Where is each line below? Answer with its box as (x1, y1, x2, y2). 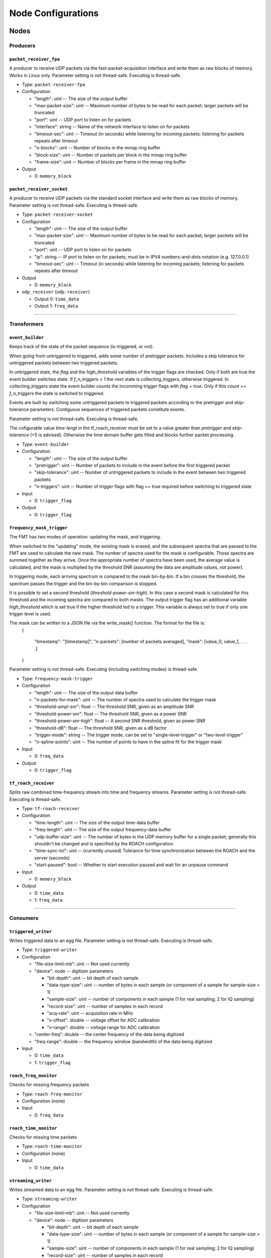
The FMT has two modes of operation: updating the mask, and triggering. (9, 534, 162, 540)
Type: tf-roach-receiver (22, 806, 80, 812)
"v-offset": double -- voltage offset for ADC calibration (47, 1017, 160, 1024)
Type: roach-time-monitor (22, 1143, 83, 1149)
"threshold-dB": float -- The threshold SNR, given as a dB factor (34, 725, 167, 731)
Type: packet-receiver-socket (22, 211, 93, 217)
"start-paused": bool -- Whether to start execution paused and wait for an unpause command (34, 862, 228, 868)
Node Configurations (9, 8, 99, 19)
